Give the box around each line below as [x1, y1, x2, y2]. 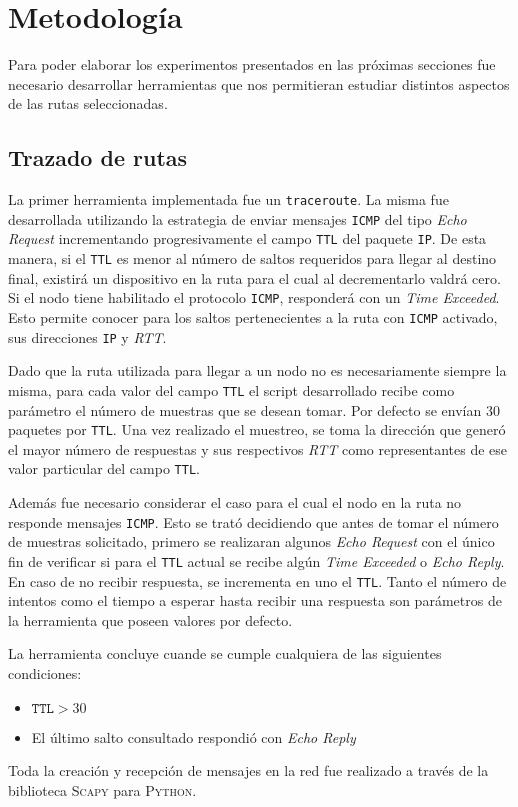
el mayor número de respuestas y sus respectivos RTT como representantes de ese [8, 438, 508, 459]
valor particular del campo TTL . [8, 458, 200, 479]
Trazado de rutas [8, 142, 188, 173]
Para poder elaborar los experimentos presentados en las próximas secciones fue [8, 54, 496, 75]
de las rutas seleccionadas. [8, 93, 168, 114]
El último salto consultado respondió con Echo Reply [31, 726, 356, 747]
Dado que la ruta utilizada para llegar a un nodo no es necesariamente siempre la [8, 360, 507, 381]
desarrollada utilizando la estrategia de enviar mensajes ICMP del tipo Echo [8, 208, 467, 229]
